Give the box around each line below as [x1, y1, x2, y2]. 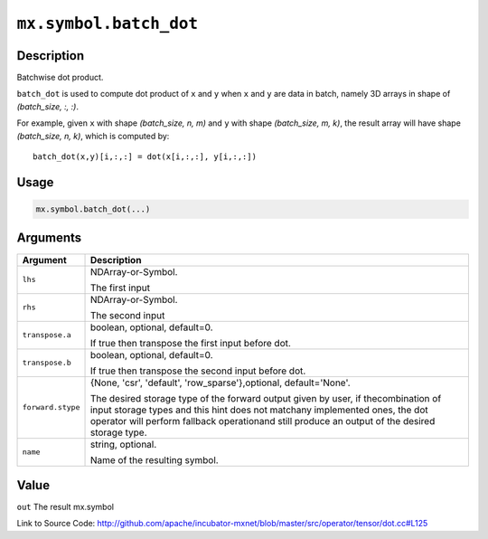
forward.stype [22, 402, 80, 412]
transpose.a [22, 330, 71, 340]
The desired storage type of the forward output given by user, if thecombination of [89, 392, 442, 404]
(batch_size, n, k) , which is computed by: [16, 130, 170, 141]
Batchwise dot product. [16, 72, 104, 83]
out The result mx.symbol [16, 502, 115, 513]
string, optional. [89, 438, 157, 450]
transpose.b [22, 358, 71, 368]
